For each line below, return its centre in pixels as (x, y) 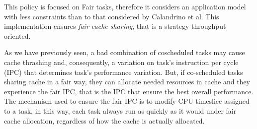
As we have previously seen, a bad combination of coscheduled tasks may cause (125, 52)
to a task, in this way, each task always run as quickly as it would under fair (120, 110)
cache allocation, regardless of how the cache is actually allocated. (104, 120)
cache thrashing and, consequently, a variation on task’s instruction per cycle (121, 62)
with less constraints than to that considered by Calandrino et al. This (112, 16)
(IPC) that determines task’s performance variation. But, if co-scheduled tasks (124, 72)
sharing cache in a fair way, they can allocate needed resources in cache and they (127, 82)
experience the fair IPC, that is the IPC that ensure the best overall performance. (129, 91)
